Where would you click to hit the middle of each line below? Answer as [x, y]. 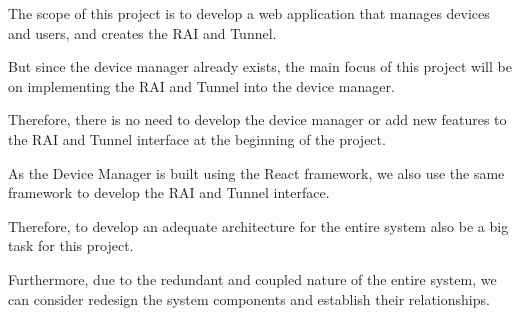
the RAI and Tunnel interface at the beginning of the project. [197, 138]
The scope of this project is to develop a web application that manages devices [249, 13]
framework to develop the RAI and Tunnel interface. [169, 192]
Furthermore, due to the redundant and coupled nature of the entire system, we [252, 278]
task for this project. [71, 245]
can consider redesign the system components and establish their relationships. [249, 298]
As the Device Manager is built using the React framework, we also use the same [256, 172]
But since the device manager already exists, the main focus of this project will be [260, 66]
